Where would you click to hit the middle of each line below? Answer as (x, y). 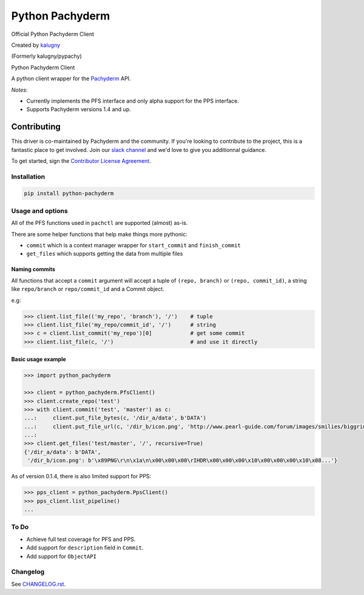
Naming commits (33, 269)
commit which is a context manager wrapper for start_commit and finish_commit (133, 246)
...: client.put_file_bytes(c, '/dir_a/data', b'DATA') (115, 418)
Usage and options (39, 211)
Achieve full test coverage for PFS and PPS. (81, 539)
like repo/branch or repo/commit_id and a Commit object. (88, 289)
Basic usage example (39, 359)
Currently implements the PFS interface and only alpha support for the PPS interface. (133, 101)
